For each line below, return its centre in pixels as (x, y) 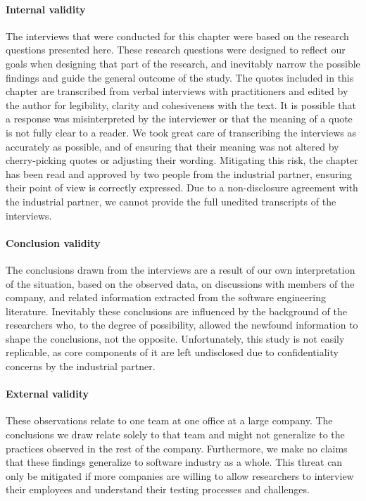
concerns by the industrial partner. (81, 366)
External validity (48, 394)
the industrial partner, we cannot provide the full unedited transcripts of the (171, 201)
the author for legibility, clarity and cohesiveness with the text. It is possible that (181, 104)
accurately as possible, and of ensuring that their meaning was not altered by (172, 146)
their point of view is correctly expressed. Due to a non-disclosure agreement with (182, 188)
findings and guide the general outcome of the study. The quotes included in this (180, 77)
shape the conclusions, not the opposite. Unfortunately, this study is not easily (175, 338)
